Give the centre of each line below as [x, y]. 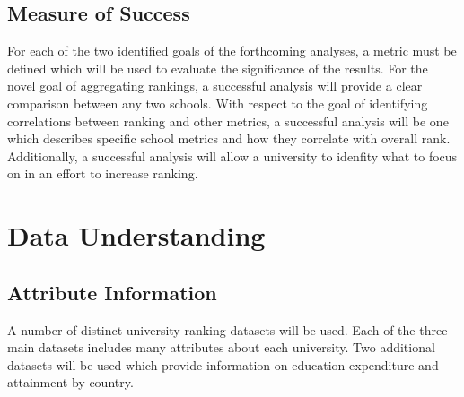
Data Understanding [136, 235]
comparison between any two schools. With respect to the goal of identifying [218, 103]
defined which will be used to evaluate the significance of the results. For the [218, 68]
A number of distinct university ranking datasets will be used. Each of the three [228, 329]
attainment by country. [70, 382]
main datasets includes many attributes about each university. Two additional [221, 347]
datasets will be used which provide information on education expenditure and [223, 364]
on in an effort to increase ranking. [103, 173]
